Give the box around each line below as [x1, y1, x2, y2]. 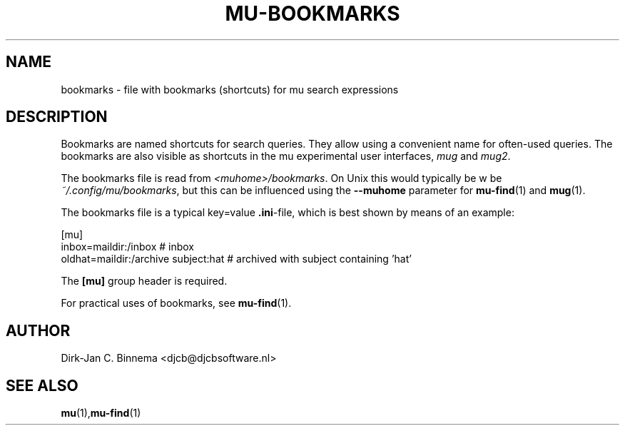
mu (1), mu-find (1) [61, 407, 141, 420]
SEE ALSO [6, 376, 78, 395]
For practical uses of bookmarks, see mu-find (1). [61, 297, 292, 310]
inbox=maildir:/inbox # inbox [61, 240, 195, 253]
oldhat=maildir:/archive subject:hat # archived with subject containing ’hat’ [61, 253, 412, 265]
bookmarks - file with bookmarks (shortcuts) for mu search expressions [61, 83, 399, 96]
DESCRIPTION [6, 108, 108, 126]
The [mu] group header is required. [61, 275, 228, 288]
